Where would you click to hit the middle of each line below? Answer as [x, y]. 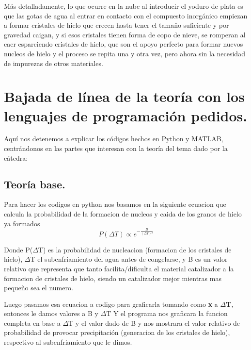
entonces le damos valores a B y [51, 313]
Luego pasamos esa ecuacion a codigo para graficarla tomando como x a [111, 304]
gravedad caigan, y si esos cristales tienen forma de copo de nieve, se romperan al [125, 34]
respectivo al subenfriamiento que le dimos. [68, 342]
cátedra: [16, 158]
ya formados [22, 223]
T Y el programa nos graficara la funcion [167, 313]
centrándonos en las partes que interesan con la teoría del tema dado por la [116, 148]
